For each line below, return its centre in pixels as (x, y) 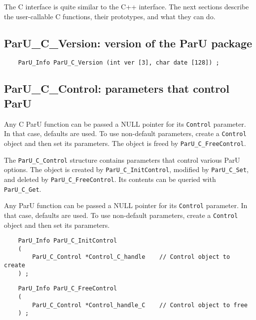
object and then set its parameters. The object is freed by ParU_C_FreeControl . (125, 143)
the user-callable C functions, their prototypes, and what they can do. (110, 16)
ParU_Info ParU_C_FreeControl (68, 289)
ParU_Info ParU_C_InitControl (68, 241)
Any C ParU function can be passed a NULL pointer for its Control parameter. (125, 124)
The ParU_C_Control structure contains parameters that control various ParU (122, 160)
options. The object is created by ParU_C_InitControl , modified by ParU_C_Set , (126, 169)
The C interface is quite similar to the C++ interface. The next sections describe (127, 6)
